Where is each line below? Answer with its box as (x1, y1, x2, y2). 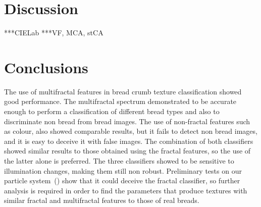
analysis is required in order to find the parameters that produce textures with (4, 185, 247, 195)
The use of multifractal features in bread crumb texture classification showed (4, 86, 242, 96)
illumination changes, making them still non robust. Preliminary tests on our (4, 165, 242, 176)
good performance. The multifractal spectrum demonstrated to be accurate (4, 96, 237, 107)
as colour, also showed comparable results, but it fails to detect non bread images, (4, 126, 257, 136)
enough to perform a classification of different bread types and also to (4, 106, 220, 117)
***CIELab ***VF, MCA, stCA (4, 27, 103, 38)
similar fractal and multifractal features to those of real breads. (4, 195, 199, 205)
